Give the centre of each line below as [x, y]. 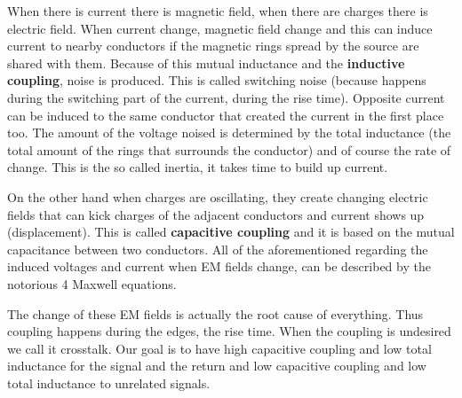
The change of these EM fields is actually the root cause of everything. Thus [215, 313]
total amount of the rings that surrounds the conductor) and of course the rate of [229, 149]
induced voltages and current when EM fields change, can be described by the [219, 266]
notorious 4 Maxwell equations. [92, 283]
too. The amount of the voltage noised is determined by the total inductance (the [229, 133]
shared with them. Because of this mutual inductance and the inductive [206, 62]
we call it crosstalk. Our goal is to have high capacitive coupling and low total [219, 348]
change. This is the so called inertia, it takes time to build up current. [198, 167]
